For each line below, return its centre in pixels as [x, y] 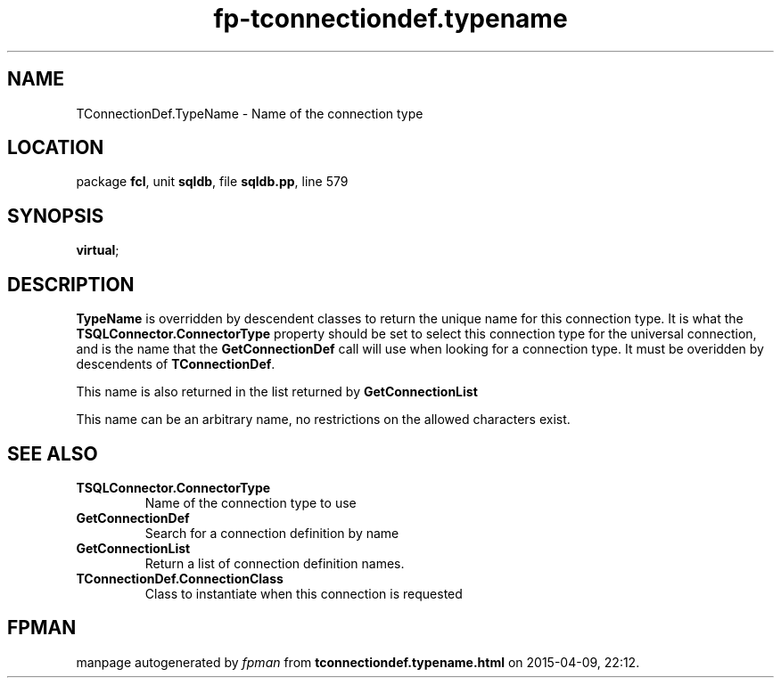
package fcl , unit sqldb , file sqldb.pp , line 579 [212, 182]
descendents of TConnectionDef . [176, 364]
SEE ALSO [53, 453]
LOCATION [56, 148]
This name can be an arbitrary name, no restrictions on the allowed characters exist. [323, 420]
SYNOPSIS [56, 216]
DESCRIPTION [71, 284]
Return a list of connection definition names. [275, 563]
